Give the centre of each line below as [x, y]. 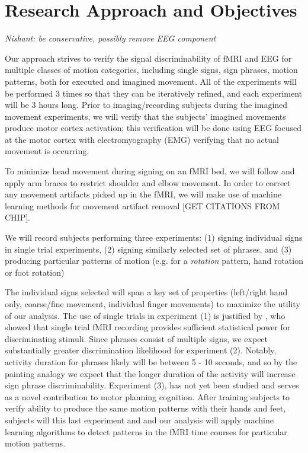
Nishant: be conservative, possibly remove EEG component [110, 38]
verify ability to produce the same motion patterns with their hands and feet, [145, 408]
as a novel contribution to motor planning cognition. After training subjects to [147, 396]
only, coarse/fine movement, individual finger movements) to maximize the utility [153, 304]
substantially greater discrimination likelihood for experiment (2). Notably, [141, 350]
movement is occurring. [47, 151]
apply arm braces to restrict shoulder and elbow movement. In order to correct [148, 182]
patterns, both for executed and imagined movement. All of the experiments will [151, 81]
